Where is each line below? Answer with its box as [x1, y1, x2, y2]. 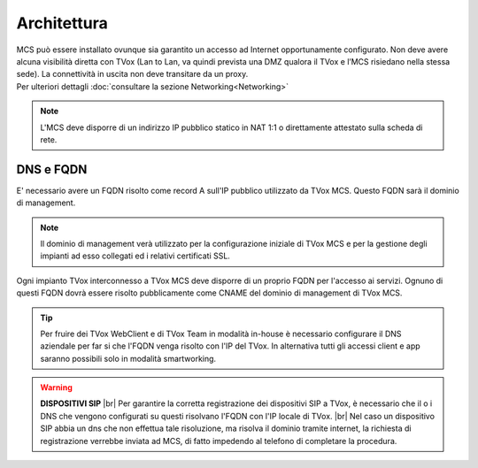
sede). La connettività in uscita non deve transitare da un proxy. [16, 69, 249, 80]
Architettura [16, 13, 108, 33]
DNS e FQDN [16, 162, 88, 177]
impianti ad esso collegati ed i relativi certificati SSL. [40, 250, 230, 261]
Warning [40, 382, 73, 393]
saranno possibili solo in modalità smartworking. [40, 353, 217, 364]
